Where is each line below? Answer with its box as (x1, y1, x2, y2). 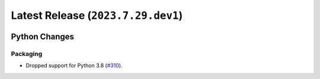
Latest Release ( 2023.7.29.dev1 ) (11, 9, 183, 22)
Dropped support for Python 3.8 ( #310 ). (25, 62, 123, 69)
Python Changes (11, 31, 74, 41)
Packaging (11, 50, 43, 58)
